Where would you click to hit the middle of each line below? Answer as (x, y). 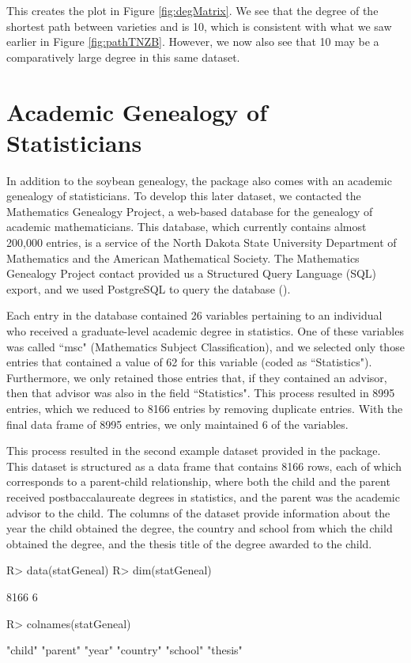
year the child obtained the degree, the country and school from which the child (200, 528)
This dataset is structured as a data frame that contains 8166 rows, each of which (204, 466)
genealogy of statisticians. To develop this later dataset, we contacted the (184, 196)
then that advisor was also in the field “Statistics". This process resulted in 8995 (201, 393)
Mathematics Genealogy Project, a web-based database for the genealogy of (190, 211)
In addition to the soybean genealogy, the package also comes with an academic (199, 180)
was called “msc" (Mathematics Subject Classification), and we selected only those (205, 346)
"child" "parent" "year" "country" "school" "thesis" (124, 650)
